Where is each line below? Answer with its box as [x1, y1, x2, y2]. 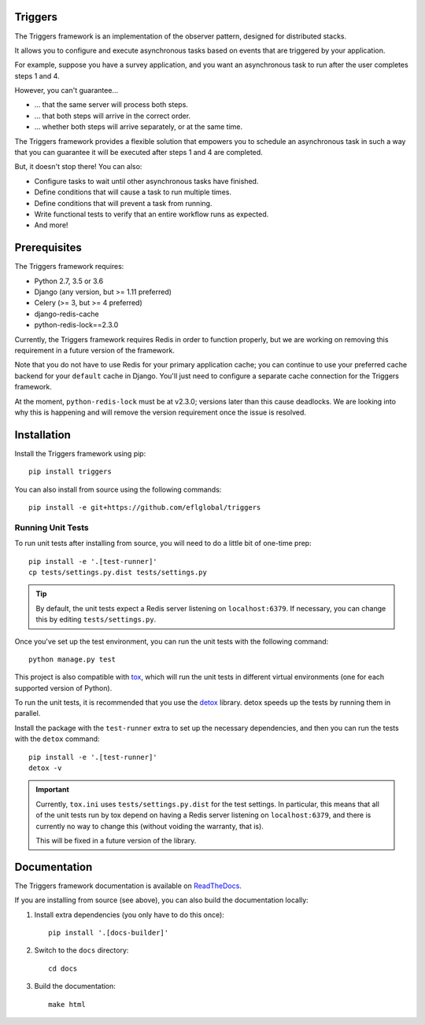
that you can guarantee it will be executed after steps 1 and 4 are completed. [14, 148, 263, 157]
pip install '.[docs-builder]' [48, 928, 169, 938]
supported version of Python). [14, 683, 113, 692]
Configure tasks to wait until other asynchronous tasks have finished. [34, 176, 259, 186]
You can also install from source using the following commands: [14, 485, 222, 494]
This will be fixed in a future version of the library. [35, 836, 197, 845]
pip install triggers [28, 467, 112, 476]
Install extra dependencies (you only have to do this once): [34, 909, 224, 920]
